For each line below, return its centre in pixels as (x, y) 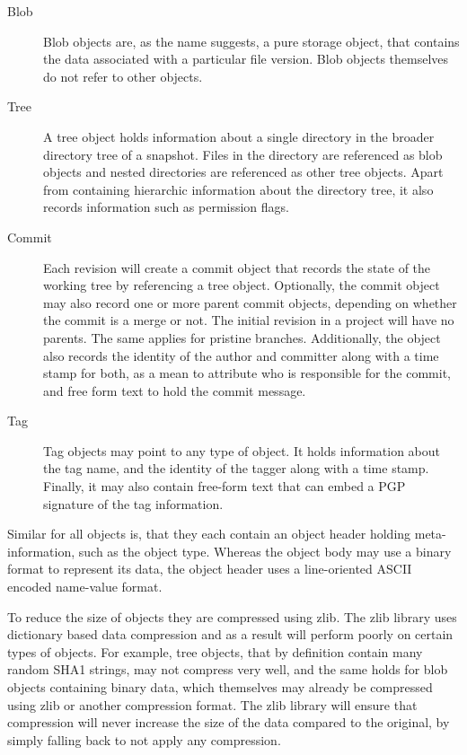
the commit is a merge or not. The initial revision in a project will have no (249, 320)
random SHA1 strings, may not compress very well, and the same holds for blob (228, 669)
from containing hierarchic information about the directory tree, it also (238, 189)
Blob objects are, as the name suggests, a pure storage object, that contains (251, 41)
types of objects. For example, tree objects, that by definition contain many (215, 651)
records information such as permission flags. (167, 207)
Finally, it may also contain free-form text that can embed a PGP (225, 486)
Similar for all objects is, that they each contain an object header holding (209, 534)
